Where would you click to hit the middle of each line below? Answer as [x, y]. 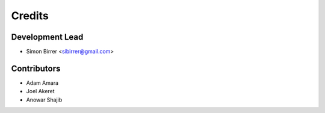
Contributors [36, 68]
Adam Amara [42, 83]
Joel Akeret [40, 91]
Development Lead [47, 37]
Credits [30, 16]
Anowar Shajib [44, 100]
